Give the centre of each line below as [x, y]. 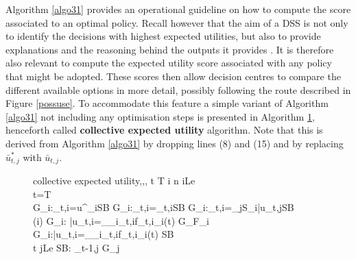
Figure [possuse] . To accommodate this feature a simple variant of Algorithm [167, 103]
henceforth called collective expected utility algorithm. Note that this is [164, 130]
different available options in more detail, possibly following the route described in [178, 89]
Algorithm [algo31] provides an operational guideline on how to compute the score [178, 9]
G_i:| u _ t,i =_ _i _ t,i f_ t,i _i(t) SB [104, 234]
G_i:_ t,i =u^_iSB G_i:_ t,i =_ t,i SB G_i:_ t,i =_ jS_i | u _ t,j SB [164, 207]
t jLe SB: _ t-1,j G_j [76, 247]
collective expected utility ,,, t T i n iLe [114, 180]
